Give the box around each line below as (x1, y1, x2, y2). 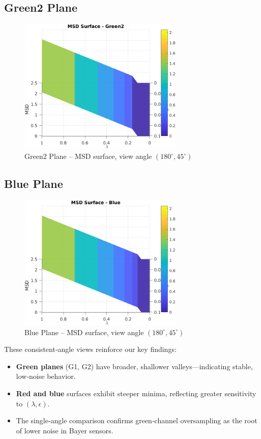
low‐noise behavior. (16, 371, 76, 381)
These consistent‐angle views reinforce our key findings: (4, 344, 177, 354)
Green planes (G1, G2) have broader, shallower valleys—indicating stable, (16, 361, 253, 371)
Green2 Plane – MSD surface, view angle (24, 151, 152, 161)
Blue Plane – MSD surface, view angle (24, 326, 144, 337)
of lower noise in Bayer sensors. (16, 425, 113, 435)
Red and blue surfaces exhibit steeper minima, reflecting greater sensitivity (16, 388, 256, 399)
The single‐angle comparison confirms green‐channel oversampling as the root (16, 415, 257, 426)
